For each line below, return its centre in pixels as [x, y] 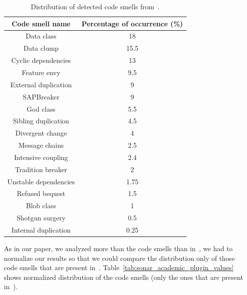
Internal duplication [41, 229]
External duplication [41, 84]
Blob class [41, 206]
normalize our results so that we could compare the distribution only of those [119, 258]
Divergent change [41, 133]
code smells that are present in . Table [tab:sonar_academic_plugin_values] [119, 267]
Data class [41, 36]
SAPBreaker [41, 96]
